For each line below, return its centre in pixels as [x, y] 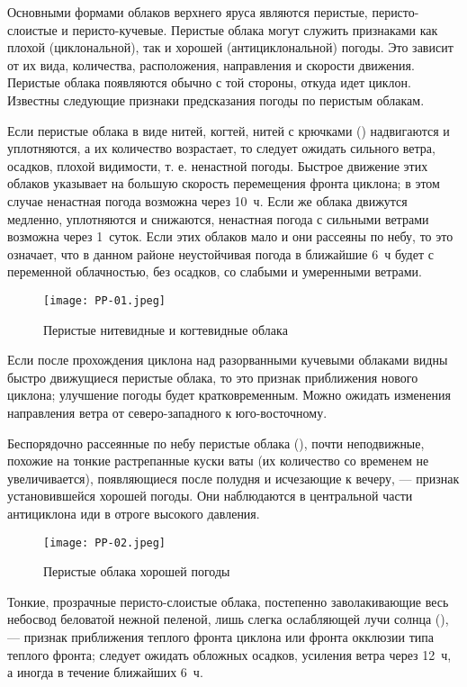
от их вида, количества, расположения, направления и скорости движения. [211, 64]
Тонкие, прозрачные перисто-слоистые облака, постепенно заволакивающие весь [228, 601]
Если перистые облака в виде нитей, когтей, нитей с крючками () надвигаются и [229, 130]
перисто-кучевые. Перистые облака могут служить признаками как [255, 29]
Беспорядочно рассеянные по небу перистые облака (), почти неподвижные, [216, 443]
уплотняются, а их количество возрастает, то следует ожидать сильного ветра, [221, 148]
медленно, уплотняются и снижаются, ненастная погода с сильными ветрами [218, 218]
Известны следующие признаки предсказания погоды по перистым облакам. [216, 99]
